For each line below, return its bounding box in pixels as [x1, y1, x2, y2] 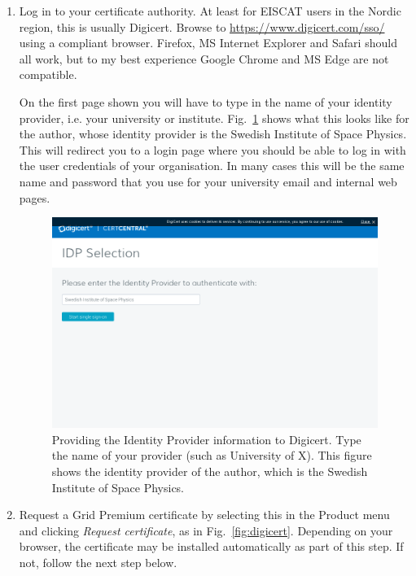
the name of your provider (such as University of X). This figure [51, 447, 372, 464]
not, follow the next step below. [19, 554, 177, 571]
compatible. [19, 66, 77, 83]
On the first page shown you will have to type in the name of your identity [19, 93, 392, 110]
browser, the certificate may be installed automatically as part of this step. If [19, 538, 404, 555]
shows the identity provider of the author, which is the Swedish [51, 463, 368, 480]
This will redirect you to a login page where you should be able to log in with [19, 141, 406, 158]
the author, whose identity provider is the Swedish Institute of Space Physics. [19, 125, 407, 142]
